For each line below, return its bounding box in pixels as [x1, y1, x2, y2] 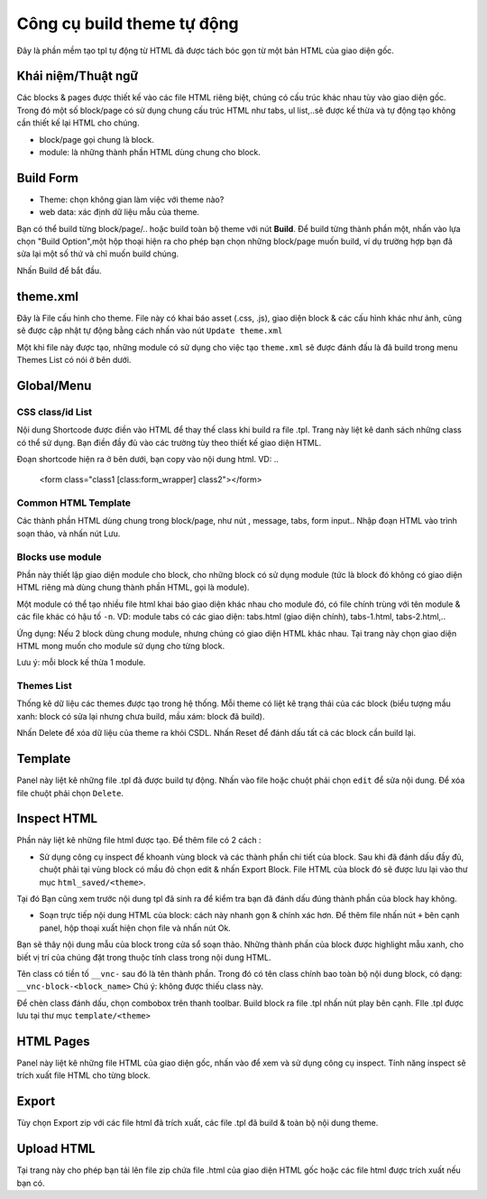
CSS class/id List [16, 405, 93, 418]
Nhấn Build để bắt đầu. [16, 265, 103, 275]
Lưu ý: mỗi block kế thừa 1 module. [16, 657, 146, 668]
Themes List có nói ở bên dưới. [16, 354, 132, 365]
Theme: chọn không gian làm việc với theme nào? [39, 194, 225, 205]
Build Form [16, 170, 79, 185]
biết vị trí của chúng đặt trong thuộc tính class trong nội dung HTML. [16, 952, 271, 962]
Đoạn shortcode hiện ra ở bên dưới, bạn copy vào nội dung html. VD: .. [16, 453, 279, 464]
